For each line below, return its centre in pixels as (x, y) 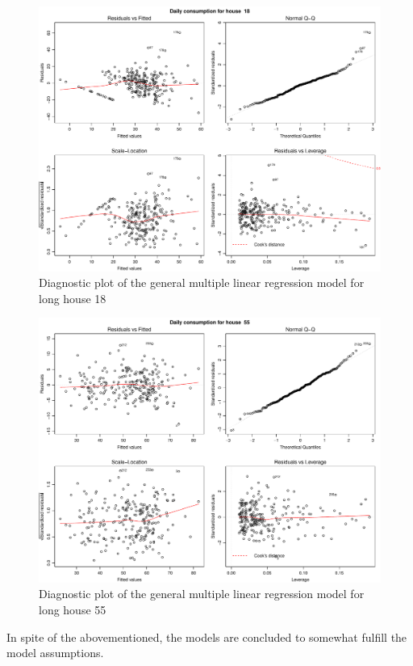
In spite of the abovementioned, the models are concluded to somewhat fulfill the (207, 636)
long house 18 (73, 298)
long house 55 (73, 609)
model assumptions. (55, 653)
